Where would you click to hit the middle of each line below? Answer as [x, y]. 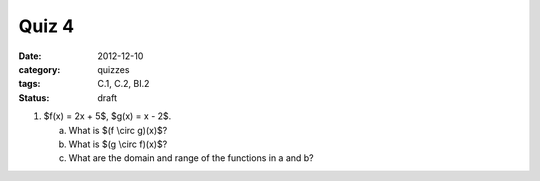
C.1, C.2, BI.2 [123, 84]
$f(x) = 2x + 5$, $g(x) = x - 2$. [107, 116]
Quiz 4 [46, 26]
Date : [30, 56]
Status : [34, 97]
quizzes [113, 69]
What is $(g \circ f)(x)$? [118, 144]
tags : [29, 84]
